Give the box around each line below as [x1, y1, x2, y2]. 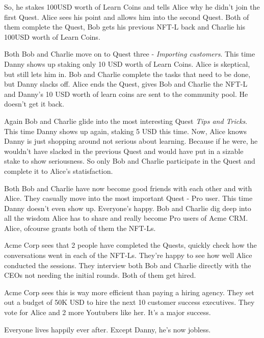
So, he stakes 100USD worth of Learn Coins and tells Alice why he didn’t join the [4, 2, 260, 12]
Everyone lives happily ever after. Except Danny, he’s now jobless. [4, 324, 211, 334]
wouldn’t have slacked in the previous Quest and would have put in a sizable [4, 145, 244, 156]
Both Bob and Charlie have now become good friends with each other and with [4, 183, 252, 193]
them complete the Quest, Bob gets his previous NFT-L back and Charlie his [4, 21, 246, 32]
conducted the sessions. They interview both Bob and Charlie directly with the [4, 259, 251, 270]
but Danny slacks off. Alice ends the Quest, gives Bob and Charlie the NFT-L [4, 79, 248, 89]
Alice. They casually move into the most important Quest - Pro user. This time [4, 193, 253, 203]
